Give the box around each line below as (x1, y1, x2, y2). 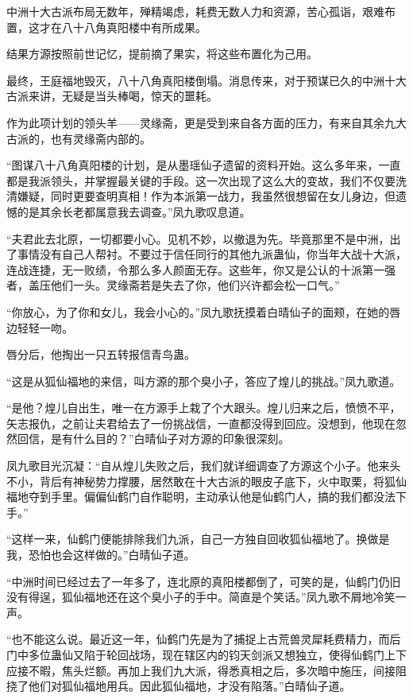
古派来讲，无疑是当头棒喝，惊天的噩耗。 (6, 87, 218, 104)
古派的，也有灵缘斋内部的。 (6, 130, 151, 146)
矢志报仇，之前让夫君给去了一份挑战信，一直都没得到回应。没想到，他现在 (6, 414, 396, 431)
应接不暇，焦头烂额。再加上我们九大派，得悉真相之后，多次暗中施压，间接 (6, 662, 396, 678)
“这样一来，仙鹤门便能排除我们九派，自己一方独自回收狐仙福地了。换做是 (6, 530, 390, 547)
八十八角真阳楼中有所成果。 (61, 18, 206, 35)
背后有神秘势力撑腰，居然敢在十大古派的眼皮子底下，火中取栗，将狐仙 (39, 472, 407, 489)
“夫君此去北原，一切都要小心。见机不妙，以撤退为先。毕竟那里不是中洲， (6, 230, 390, 247)
